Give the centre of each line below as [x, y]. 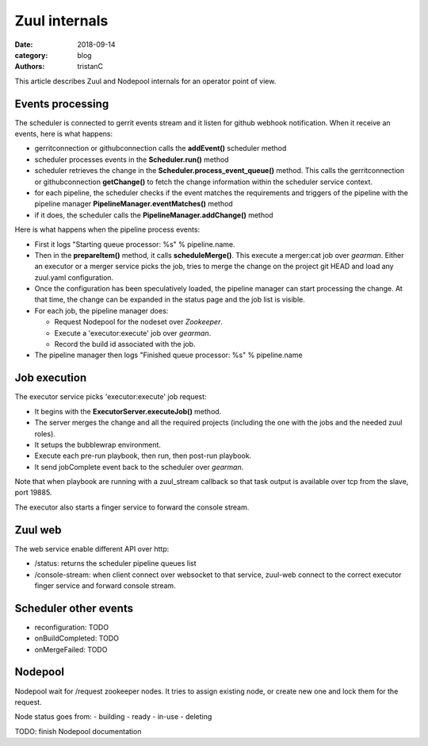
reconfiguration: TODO [72, 627]
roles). [45, 433]
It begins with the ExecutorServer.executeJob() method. [128, 411]
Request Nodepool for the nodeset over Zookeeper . [139, 322]
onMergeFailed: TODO [71, 649]
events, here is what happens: [64, 134]
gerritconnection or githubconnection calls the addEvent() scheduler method [160, 148]
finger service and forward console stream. [105, 585]
